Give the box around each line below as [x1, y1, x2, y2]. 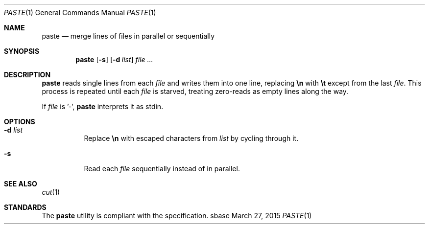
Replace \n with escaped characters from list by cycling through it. [84, 134, 299, 142]
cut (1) [42, 188, 60, 196]
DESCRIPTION [4, 70, 51, 79]
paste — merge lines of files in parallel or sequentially [42, 32, 215, 40]
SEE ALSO [4, 180, 37, 188]
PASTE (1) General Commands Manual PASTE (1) [4, 8, 156, 17]
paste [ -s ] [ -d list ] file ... [75, 55, 153, 64]
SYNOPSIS [4, 47, 40, 55]
